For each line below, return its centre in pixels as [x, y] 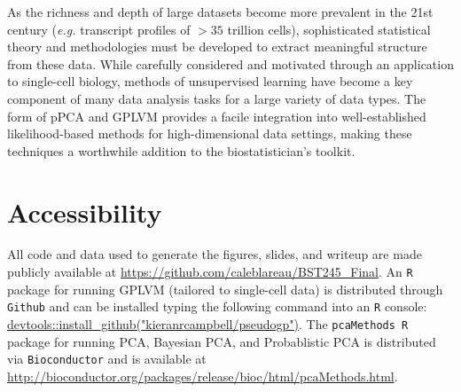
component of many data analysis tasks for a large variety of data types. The [217, 98]
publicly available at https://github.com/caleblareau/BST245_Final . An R [210, 272]
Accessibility [85, 212]
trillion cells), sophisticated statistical [329, 29]
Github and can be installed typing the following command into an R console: [217, 306]
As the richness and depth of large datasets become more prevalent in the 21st [220, 12]
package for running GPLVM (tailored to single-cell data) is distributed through [225, 289]
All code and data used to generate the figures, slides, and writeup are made [215, 254]
